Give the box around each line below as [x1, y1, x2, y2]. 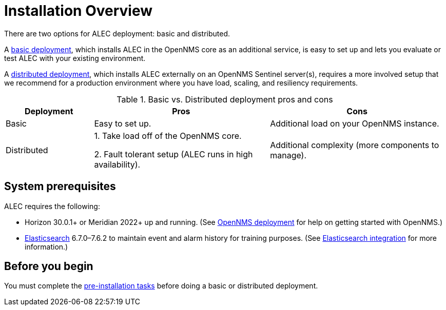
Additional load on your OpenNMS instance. [270, 118, 439, 129]
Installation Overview [4, 2, 152, 19]
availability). [94, 159, 141, 170]
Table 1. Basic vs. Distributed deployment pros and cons [117, 94, 333, 105]
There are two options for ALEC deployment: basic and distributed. [4, 29, 230, 38]
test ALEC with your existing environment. [4, 53, 146, 63]
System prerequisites [4, 180, 116, 193]
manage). [270, 150, 307, 160]
